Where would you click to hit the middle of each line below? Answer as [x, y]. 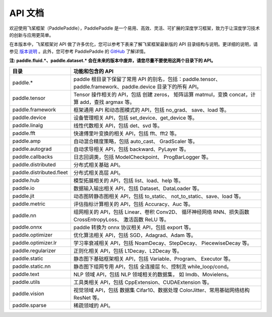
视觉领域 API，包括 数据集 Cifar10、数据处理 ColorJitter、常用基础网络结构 [161, 290]
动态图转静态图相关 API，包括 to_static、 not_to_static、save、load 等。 [159, 196]
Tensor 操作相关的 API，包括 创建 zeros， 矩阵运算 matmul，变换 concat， [162, 94]
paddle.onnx [27, 227]
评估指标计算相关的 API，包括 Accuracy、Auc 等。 [133, 204]
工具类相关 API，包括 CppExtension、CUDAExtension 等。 [143, 282]
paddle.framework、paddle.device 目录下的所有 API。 [138, 86]
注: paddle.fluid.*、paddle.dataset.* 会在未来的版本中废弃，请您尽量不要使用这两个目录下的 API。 [113, 61]
